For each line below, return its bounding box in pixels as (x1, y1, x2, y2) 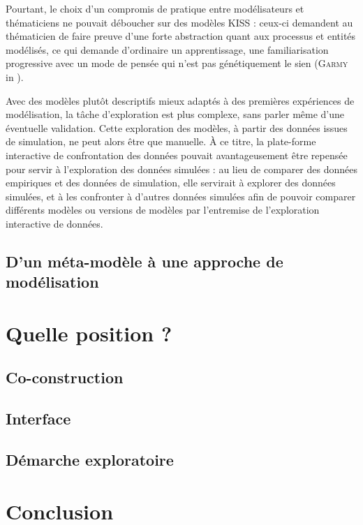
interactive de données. (6, 216, 103, 230)
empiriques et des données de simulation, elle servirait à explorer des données (6, 175, 336, 190)
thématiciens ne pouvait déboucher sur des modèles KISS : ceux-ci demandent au (6, 15, 353, 29)
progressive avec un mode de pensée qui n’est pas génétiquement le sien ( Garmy (6, 56, 348, 71)
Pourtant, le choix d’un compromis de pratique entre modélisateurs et (6, 1, 304, 15)
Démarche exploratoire (6, 449, 174, 470)
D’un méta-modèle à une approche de (6, 250, 283, 272)
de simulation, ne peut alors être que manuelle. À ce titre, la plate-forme (6, 134, 316, 149)
